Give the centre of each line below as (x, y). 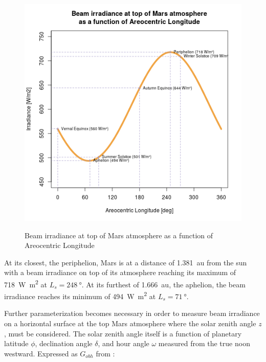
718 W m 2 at (26, 283)
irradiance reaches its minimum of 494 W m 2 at (80, 295)
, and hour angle (124, 343)
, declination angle (64, 343)
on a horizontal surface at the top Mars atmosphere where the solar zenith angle (130, 323)
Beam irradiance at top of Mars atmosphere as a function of (119, 235)
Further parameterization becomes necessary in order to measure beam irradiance (132, 313)
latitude (16, 343)
